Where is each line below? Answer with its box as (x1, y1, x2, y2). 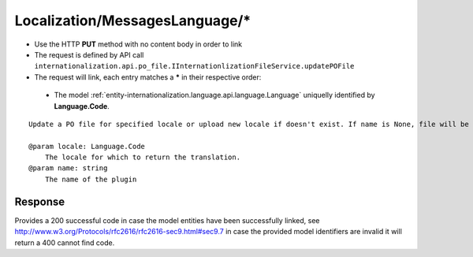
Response (14, 195, 65, 208)
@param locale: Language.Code (28, 142, 146, 151)
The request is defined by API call (34, 50, 144, 59)
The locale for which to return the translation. (44, 153, 240, 162)
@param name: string (28, 164, 108, 173)
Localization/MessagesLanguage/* (14, 12, 251, 29)
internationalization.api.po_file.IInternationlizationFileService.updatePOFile (34, 61, 355, 71)
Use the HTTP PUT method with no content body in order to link (34, 39, 243, 49)
